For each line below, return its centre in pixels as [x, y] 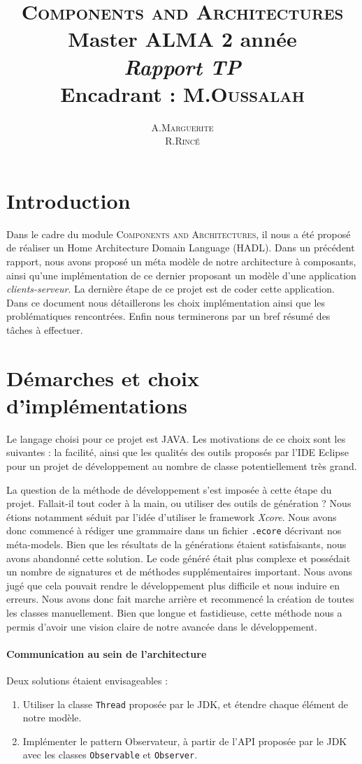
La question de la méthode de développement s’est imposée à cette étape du [169, 489]
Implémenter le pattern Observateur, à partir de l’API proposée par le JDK [185, 741]
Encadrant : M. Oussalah [182, 93]
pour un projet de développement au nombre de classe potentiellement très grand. [182, 466]
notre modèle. [52, 718]
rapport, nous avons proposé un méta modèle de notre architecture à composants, [181, 261]
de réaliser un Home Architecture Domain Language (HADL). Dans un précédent [181, 248]
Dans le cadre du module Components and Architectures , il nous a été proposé [179, 234]
